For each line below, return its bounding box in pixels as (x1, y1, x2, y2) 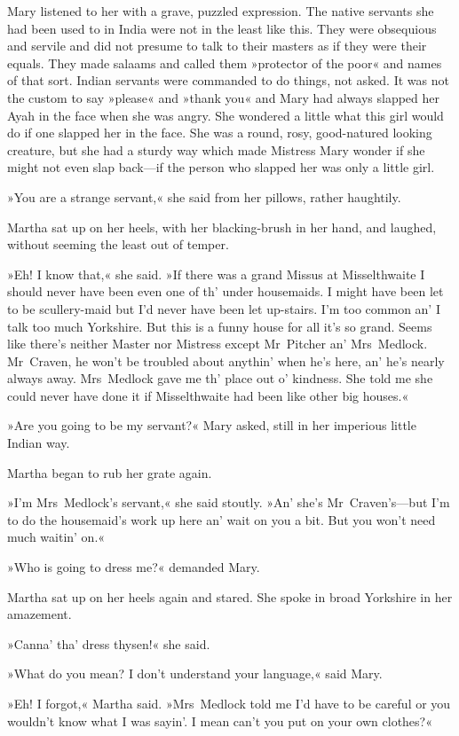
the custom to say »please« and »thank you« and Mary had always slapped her (7, 88, 439, 106)
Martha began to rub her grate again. (7, 463, 212, 482)
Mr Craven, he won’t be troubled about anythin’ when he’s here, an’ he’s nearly (7, 351, 445, 370)
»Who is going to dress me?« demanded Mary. (7, 558, 260, 576)
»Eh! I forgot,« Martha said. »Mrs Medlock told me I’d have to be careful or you (7, 694, 451, 712)
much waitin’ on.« (7, 528, 106, 546)
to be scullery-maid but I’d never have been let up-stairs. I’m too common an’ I (7, 299, 440, 317)
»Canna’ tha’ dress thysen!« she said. (7, 634, 210, 653)
